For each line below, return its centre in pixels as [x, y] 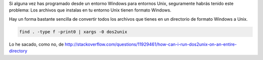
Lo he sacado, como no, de [37, 44]
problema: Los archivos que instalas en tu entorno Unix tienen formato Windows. [90, 10]
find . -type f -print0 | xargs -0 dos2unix [73, 32]
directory [18, 51]
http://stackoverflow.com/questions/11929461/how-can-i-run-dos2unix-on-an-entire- [151, 44]
